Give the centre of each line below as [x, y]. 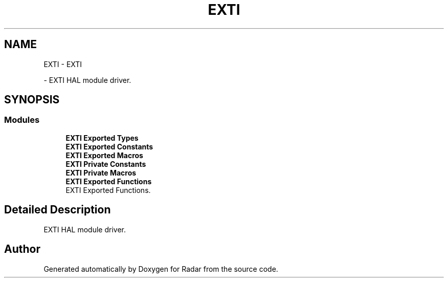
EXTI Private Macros [101, 172]
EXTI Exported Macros [104, 155]
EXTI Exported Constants [109, 146]
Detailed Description [58, 210]
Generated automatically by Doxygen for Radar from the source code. [161, 269]
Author [22, 249]
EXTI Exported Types [102, 138]
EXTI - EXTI [63, 64]
